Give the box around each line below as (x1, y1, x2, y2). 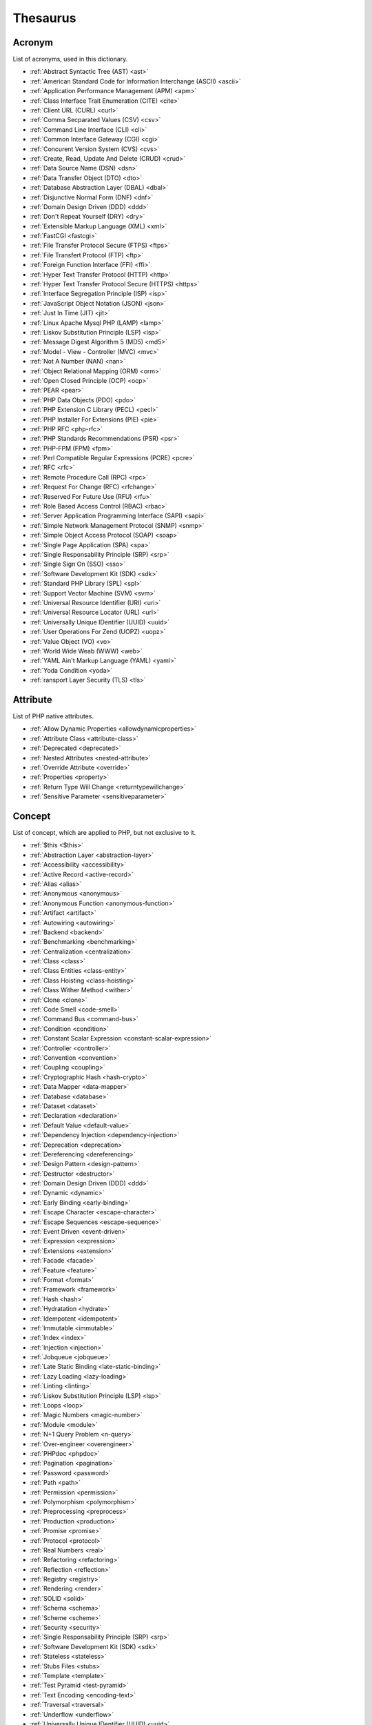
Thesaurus (12, 10, 76, 26)
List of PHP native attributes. (12, 711, 94, 720)
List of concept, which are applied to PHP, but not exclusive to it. (12, 829, 196, 836)
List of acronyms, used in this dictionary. (12, 55, 128, 63)
